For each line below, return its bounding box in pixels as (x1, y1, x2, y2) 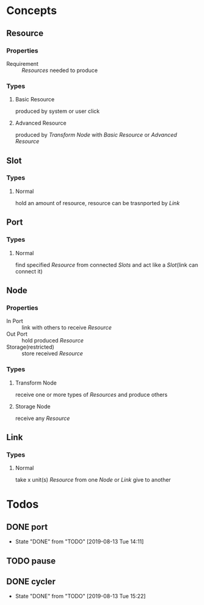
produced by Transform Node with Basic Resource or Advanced (15, 131, 177, 139)
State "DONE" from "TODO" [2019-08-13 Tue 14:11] (15, 538, 144, 545)
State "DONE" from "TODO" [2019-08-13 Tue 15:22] (15, 593, 146, 600)
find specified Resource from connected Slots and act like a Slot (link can (15, 261, 199, 269)
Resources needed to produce (21, 67, 98, 74)
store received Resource (21, 350, 84, 357)
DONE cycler (6, 576, 56, 587)
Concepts (6, 4, 57, 18)
